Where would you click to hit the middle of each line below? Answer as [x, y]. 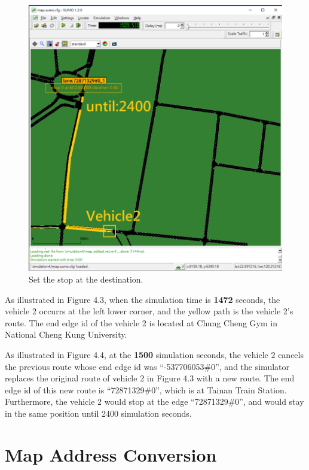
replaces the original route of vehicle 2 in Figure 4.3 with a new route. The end [150, 378]
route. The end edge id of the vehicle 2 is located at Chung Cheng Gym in [141, 322]
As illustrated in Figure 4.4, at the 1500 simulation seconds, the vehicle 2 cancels [154, 354]
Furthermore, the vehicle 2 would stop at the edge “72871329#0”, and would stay [154, 401]
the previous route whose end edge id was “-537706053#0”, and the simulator [147, 366]
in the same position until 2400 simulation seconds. [98, 413]
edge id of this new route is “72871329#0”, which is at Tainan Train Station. [146, 389]
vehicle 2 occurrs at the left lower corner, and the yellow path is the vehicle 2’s [149, 311]
